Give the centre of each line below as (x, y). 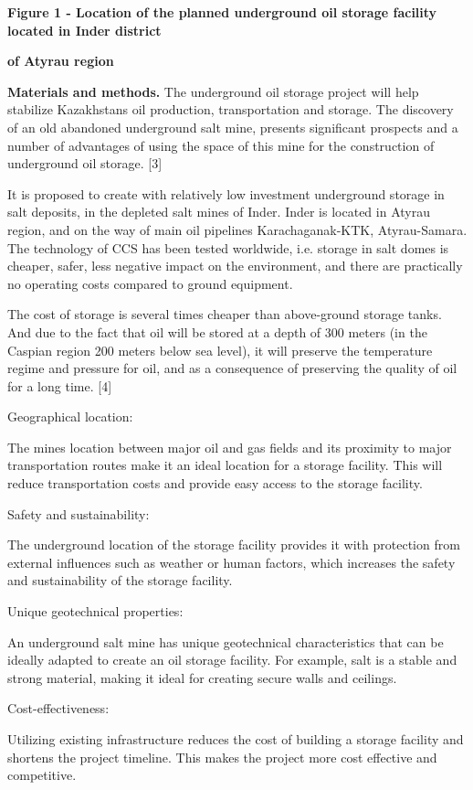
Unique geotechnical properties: (95, 611)
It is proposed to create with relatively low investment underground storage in (226, 193)
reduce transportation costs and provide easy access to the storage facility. (215, 483)
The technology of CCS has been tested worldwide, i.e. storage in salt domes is (228, 247)
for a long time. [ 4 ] (60, 385)
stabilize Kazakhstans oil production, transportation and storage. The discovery (231, 109)
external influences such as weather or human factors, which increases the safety (231, 562)
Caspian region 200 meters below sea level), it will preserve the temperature (220, 350)
